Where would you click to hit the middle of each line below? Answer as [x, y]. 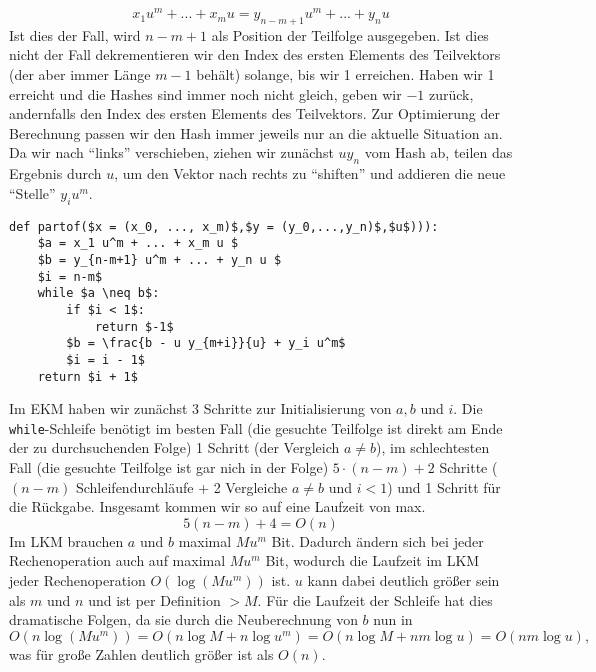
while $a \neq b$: [98, 293]
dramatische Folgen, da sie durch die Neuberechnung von [183, 619]
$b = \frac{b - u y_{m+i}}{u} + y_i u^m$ [206, 343]
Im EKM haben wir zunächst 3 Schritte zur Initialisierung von [200, 408]
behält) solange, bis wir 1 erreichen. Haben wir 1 [345, 74]
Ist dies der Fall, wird [75, 34]
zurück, [451, 93]
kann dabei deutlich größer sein [403, 580]
